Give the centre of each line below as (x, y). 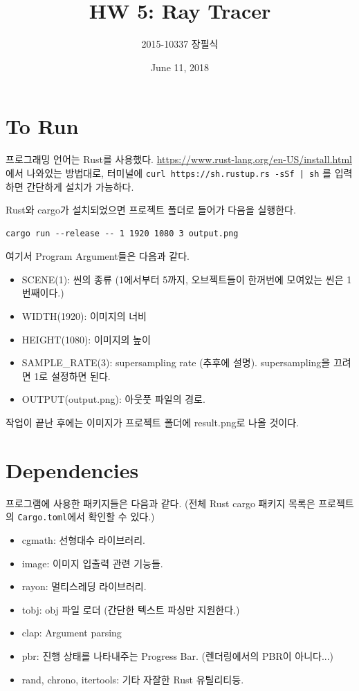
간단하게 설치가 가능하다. (80, 186)
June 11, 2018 (180, 67)
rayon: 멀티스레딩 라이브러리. (84, 586)
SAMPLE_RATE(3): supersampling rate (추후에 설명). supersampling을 (176, 362)
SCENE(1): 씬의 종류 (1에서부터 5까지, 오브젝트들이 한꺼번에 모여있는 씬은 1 (187, 279)
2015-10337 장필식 (180, 44)
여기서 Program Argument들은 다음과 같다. (98, 256)
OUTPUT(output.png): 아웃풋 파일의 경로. (113, 399)
